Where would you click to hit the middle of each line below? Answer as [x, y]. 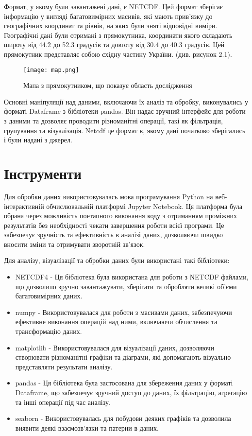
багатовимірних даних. [49, 296]
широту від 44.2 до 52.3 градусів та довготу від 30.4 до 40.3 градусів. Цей [114, 44]
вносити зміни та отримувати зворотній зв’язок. [75, 244]
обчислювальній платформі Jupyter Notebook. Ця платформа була [144, 206]
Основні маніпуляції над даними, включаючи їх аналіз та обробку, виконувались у [126, 101]
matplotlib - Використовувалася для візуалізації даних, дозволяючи [115, 347]
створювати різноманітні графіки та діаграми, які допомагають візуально [123, 357]
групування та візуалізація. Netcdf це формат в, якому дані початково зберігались [125, 130]
